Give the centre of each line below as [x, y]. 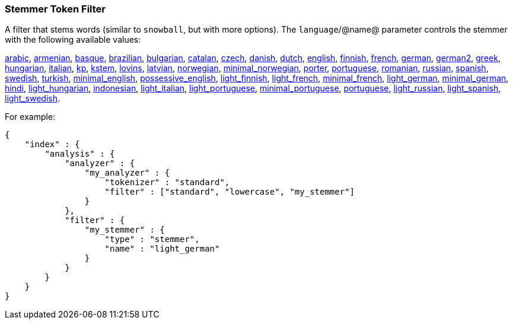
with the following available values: [73, 40]
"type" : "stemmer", [152, 239]
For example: [30, 117]
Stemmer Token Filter [55, 9]
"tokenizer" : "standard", [167, 182]
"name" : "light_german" [162, 249]
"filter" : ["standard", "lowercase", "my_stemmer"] [230, 192]
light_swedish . [33, 99]
